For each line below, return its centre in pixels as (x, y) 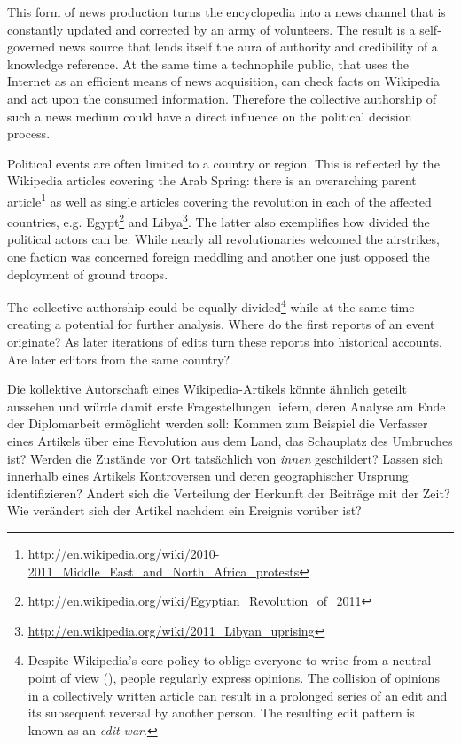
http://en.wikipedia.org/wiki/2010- (124, 553)
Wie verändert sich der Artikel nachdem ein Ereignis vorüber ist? (184, 510)
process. (29, 133)
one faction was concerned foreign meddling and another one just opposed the (219, 257)
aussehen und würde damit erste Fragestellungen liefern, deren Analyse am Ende (227, 406)
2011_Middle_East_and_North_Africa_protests (164, 571)
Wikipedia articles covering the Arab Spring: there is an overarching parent (212, 180)
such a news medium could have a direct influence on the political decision (210, 116)
